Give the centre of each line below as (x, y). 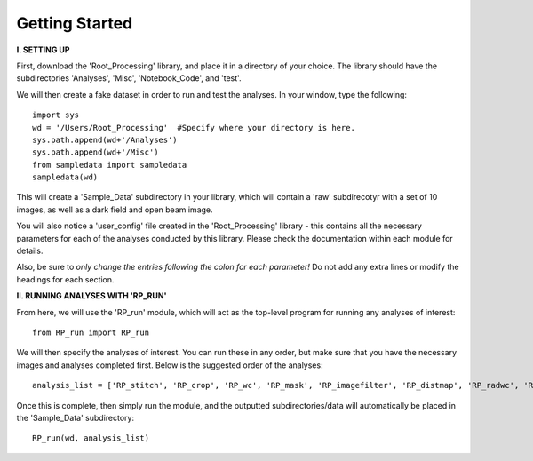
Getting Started (75, 23)
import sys (56, 115)
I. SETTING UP (43, 50)
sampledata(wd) (65, 177)
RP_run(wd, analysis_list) (91, 438)
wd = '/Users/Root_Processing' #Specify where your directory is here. (194, 127)
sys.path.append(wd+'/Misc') (95, 152)
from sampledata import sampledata (110, 165)
